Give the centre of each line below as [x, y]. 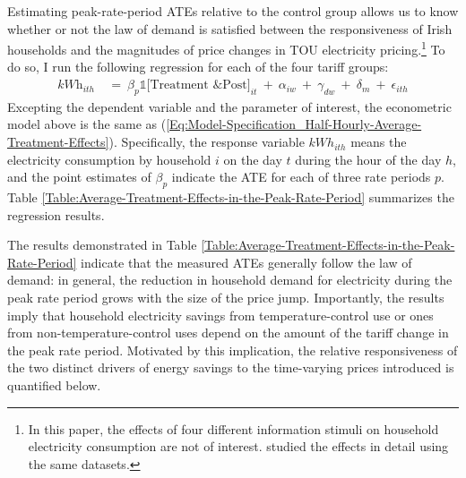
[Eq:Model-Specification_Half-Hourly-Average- [294, 124]
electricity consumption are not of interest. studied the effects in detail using [238, 446]
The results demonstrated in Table [102, 245]
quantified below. [54, 384]
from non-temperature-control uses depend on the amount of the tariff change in [228, 333]
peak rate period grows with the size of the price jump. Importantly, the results [226, 297]
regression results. [56, 214]
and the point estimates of [79, 177]
